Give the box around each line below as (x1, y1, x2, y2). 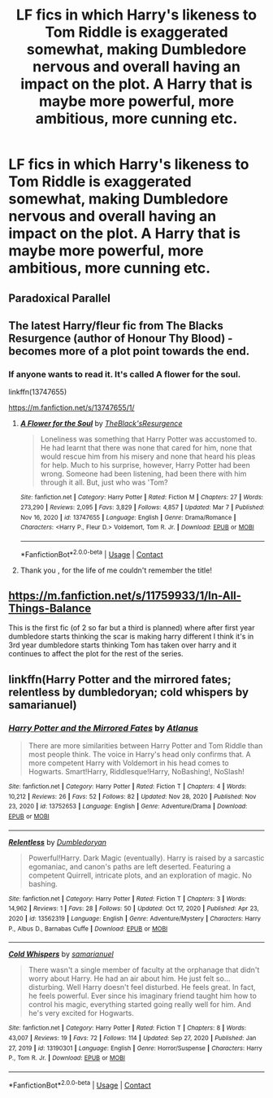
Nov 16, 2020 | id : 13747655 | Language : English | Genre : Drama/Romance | (19, 513, 236, 521)
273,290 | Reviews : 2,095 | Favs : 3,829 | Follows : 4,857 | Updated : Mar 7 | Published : (19, 503, 265, 512)
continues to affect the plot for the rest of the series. (8, 649, 184, 659)
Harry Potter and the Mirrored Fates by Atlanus (8, 722, 199, 734)
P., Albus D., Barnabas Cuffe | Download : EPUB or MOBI (8, 925, 168, 933)
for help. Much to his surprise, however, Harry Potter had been (40, 460, 250, 470)
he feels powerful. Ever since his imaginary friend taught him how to (28, 991, 258, 1001)
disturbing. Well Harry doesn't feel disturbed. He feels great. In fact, (28, 983, 256, 992)
